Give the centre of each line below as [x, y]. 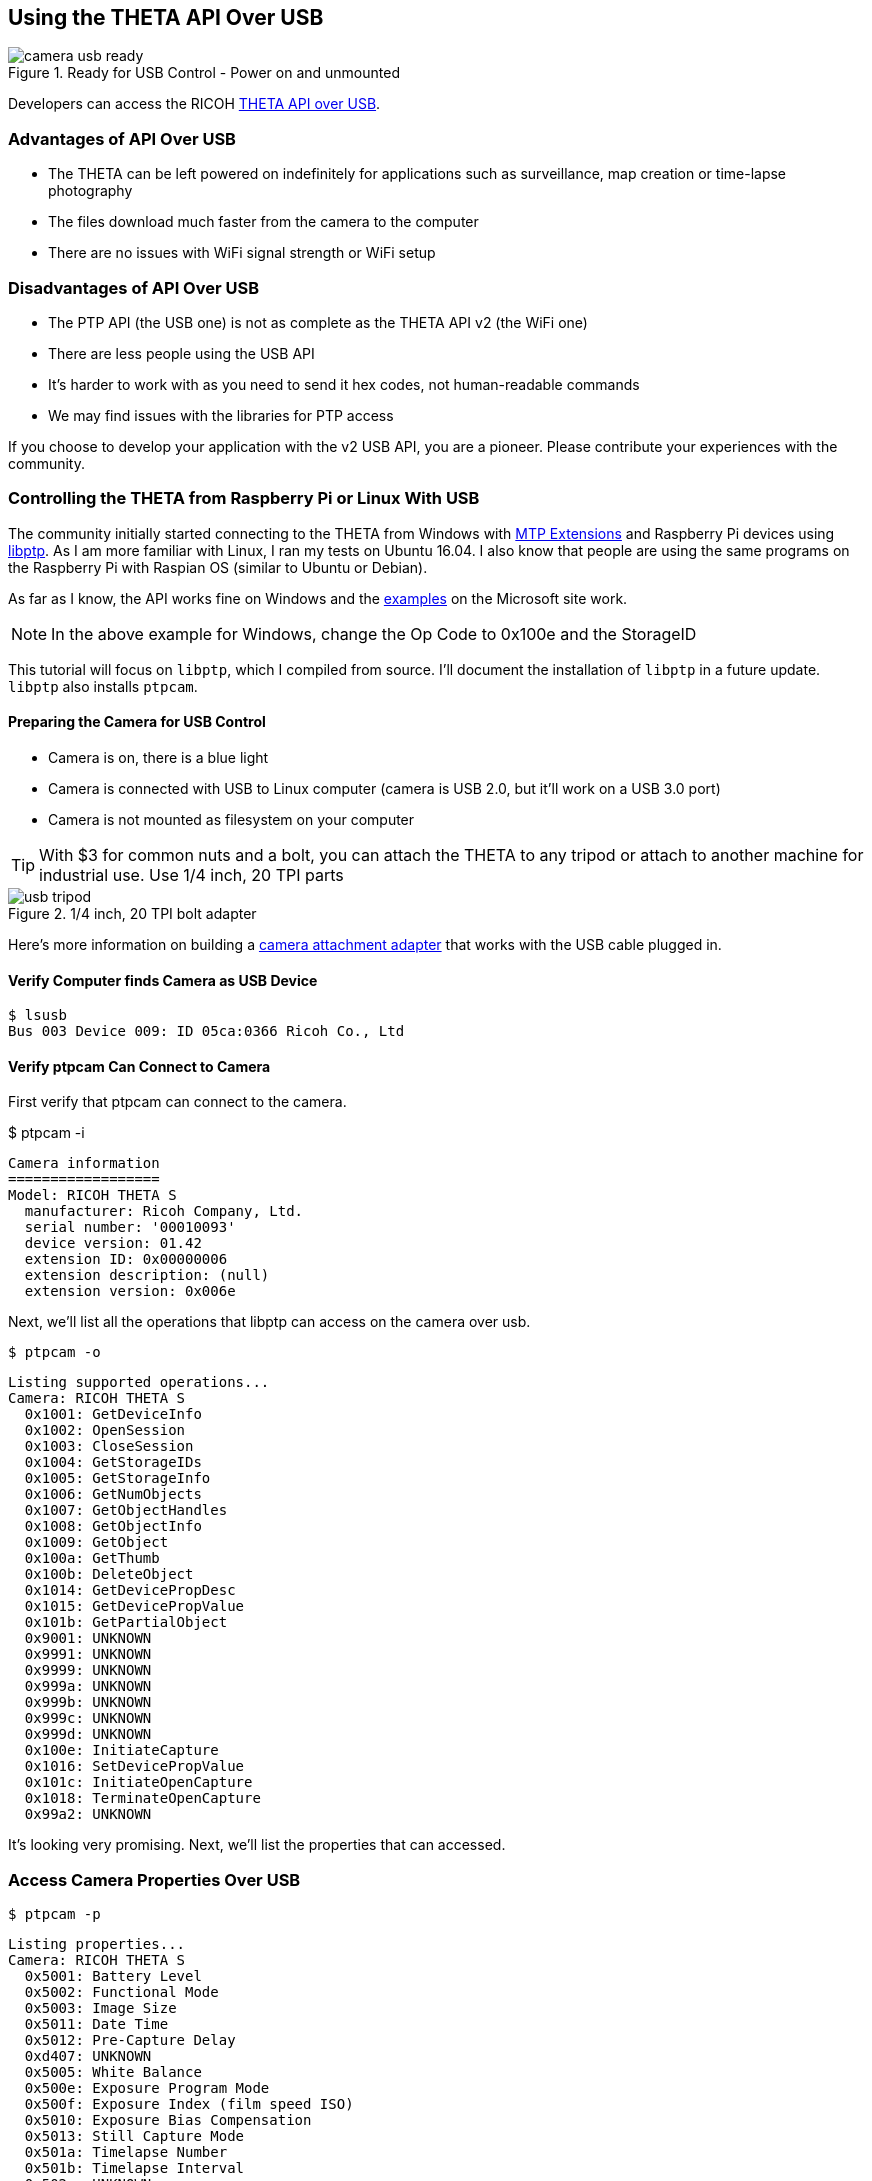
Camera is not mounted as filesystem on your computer [231, 819]
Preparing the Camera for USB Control [137, 722]
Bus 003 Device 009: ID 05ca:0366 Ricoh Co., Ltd [206, 1031]
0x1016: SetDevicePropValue [134, 1766]
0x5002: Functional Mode [121, 1992]
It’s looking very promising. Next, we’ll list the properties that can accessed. [257, 1845]
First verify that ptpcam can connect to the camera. [177, 1102]
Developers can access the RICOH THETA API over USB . [194, 104]
